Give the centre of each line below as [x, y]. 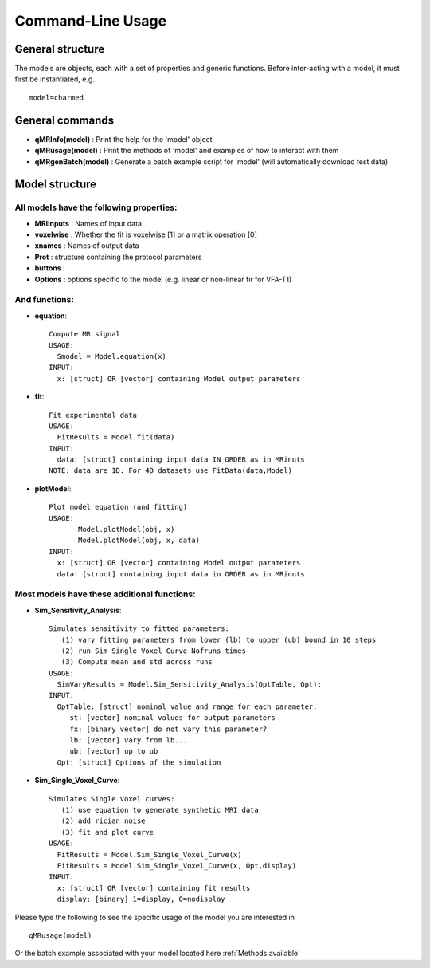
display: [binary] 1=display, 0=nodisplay [141, 899]
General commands [64, 120]
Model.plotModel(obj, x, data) [139, 541]
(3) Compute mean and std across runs [137, 662]
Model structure [56, 185]
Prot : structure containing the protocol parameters [118, 257]
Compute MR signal [85, 334]
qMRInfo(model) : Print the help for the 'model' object [123, 139]
